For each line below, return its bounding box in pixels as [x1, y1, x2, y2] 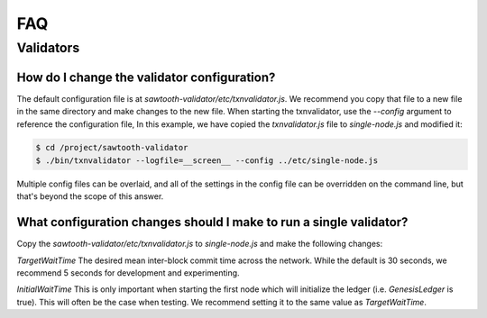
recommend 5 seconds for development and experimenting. [16, 267, 240, 278]
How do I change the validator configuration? [16, 69, 276, 85]
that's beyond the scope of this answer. [16, 191, 164, 202]
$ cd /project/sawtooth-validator [35, 142, 188, 153]
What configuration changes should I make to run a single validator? [16, 214, 409, 230]
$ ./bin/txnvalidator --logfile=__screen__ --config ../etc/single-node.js [35, 155, 379, 166]
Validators [16, 40, 80, 56]
